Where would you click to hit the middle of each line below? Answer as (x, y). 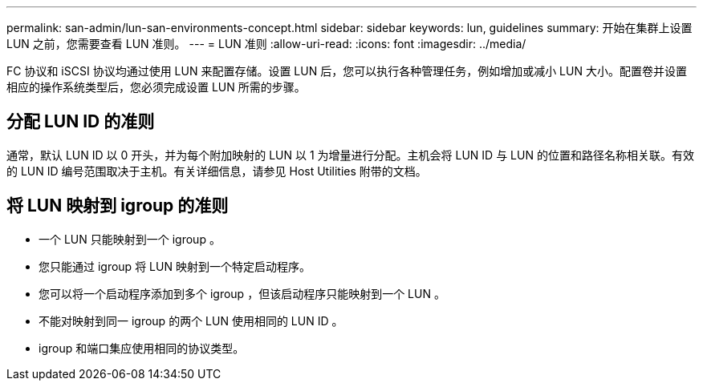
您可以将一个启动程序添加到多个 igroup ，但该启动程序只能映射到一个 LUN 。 (242, 293)
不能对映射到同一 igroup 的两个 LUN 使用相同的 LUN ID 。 (191, 320)
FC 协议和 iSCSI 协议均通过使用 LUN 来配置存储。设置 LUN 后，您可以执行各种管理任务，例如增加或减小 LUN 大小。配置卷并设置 (347, 71)
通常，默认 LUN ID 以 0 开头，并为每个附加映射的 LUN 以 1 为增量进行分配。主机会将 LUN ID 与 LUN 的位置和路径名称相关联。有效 (350, 155)
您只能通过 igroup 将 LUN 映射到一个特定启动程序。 (175, 266)
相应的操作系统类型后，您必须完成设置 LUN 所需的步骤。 (156, 87)
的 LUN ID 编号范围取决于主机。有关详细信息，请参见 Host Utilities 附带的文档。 (217, 171)
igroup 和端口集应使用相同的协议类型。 (142, 348)
